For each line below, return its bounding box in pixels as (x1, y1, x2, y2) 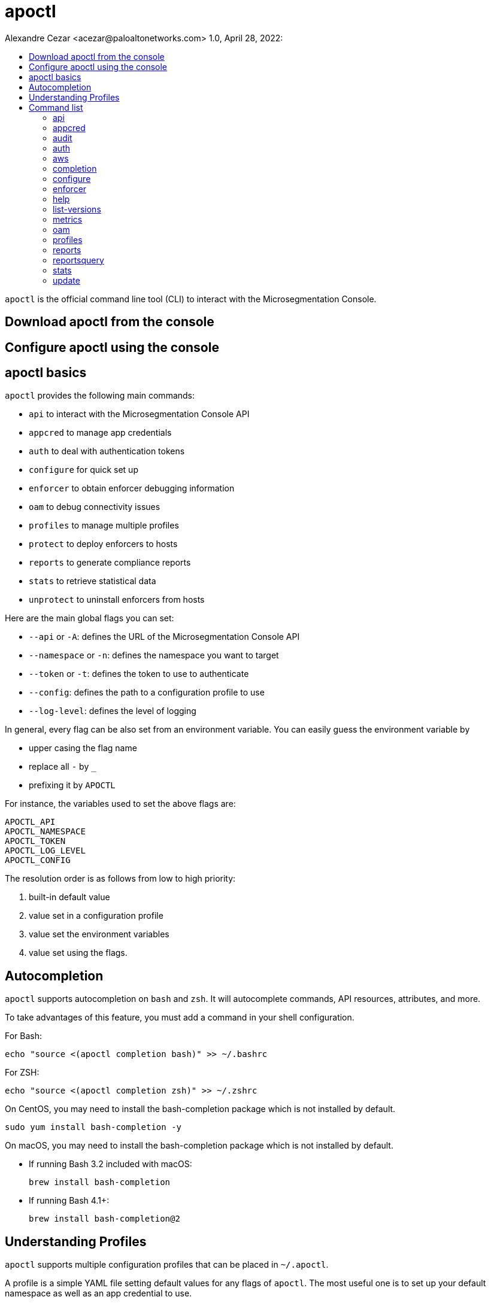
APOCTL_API (5, 817, 56, 827)
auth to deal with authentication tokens (29, 446, 185, 457)
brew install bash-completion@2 (29, 1214, 180, 1224)
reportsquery (53, 254, 104, 265)
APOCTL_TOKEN (5, 836, 66, 846)
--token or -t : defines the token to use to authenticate (29, 669, 249, 679)
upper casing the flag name (29, 743, 137, 754)
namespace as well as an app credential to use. (5, 1288, 192, 1299)
